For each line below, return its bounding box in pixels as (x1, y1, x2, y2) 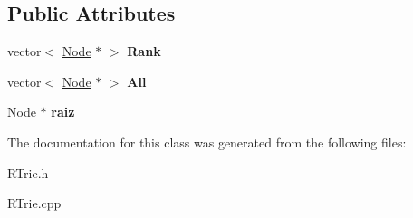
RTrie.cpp (7, 194, 62, 213)
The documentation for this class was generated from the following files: (7, 132, 407, 151)
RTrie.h (7, 163, 49, 182)
